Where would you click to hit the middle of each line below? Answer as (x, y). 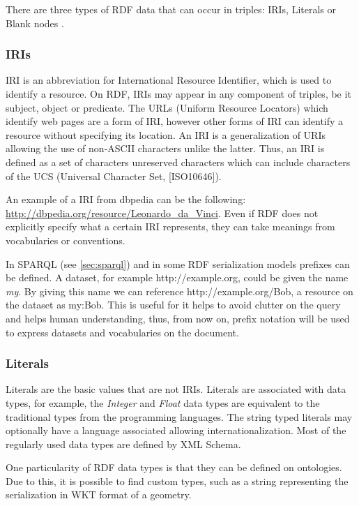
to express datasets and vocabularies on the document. (122, 332)
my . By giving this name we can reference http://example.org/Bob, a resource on (179, 291)
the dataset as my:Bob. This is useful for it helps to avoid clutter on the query (173, 305)
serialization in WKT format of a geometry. (99, 494)
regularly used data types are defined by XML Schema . (123, 444)
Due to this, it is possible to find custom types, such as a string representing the (177, 481)
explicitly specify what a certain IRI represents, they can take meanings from (170, 226)
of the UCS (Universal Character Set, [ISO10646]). (114, 176)
